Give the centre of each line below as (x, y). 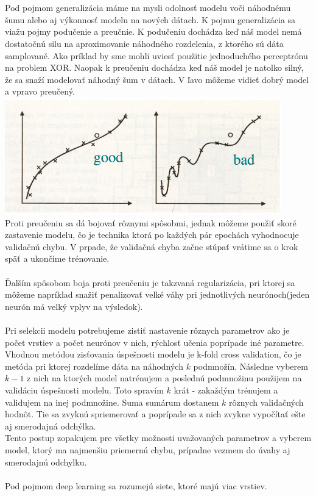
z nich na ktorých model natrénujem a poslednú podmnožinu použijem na (164, 378)
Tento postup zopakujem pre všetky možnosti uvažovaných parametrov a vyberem (158, 438)
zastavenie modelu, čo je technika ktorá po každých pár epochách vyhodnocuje (152, 235)
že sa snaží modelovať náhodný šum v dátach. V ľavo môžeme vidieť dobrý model (157, 79)
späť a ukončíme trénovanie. (57, 258)
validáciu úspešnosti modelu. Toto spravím (84, 390)
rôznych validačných (266, 402)
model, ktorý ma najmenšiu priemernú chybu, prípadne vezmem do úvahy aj (148, 449)
